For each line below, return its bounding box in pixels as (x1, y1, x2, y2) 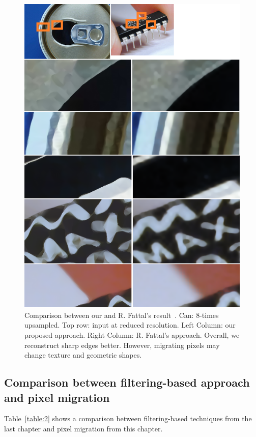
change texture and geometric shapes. (24, 349, 142, 360)
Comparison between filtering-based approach (4, 374, 250, 390)
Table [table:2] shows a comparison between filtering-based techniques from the (4, 413, 252, 424)
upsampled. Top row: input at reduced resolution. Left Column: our (24, 319, 236, 330)
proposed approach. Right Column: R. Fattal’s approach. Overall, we (24, 330, 240, 340)
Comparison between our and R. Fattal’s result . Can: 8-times (24, 309, 219, 320)
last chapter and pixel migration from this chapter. (4, 423, 163, 434)
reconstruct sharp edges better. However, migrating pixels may (24, 339, 220, 350)
